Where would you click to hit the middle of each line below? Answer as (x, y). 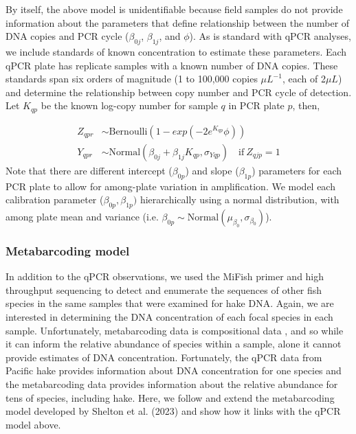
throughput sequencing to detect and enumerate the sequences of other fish (164, 289)
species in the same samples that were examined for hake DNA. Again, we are (170, 303)
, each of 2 (304, 79)
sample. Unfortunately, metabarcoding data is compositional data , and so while (175, 330)
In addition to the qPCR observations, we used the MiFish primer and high (165, 276)
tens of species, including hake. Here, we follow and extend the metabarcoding (170, 397)
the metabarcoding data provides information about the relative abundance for (172, 384)
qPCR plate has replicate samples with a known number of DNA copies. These (172, 65)
